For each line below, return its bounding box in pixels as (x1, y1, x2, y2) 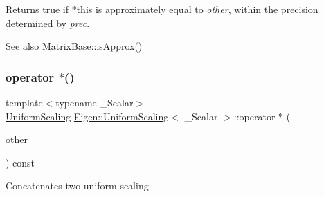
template (6, 95, 43, 109)
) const (6, 155, 35, 169)
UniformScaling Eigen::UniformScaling (6, 109, 169, 123)
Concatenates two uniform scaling (6, 178, 149, 193)
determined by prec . (6, 15, 90, 30)
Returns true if (6, 2, 69, 16)
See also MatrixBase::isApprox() (6, 39, 143, 53)
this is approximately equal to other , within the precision (76, 2, 318, 16)
